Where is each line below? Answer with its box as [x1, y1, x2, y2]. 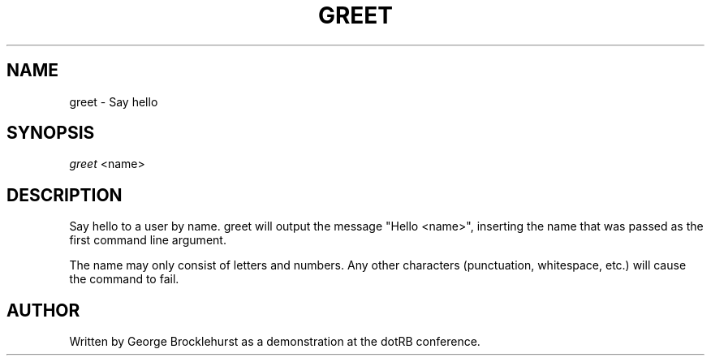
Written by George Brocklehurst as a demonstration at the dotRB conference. [69, 334, 480, 349]
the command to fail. [69, 272, 179, 287]
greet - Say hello [69, 94, 158, 109]
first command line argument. [69, 233, 226, 248]
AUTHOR [6, 300, 80, 321]
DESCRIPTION [6, 184, 123, 205]
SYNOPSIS [6, 123, 95, 144]
